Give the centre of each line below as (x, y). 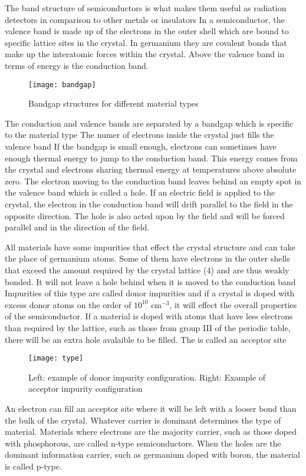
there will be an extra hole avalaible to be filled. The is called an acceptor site (146, 339)
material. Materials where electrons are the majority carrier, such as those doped (151, 432)
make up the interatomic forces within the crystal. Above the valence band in (145, 54)
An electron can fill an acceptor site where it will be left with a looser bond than (151, 408)
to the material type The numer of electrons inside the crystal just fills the (139, 135)
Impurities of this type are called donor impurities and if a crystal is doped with (150, 293)
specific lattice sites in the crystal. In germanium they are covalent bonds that (146, 42)
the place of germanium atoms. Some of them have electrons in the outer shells (147, 258)
